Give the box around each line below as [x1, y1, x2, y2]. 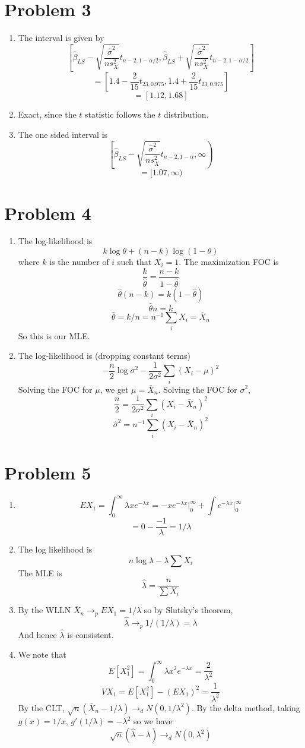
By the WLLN [18, 604, 71, 616]
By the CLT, [18, 701, 65, 714]
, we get [100, 383, 129, 395]
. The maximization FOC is [179, 255, 279, 268]
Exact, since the [18, 108, 77, 121]
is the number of [49, 255, 109, 268]
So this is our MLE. [18, 329, 90, 342]
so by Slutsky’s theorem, [144, 604, 233, 616]
